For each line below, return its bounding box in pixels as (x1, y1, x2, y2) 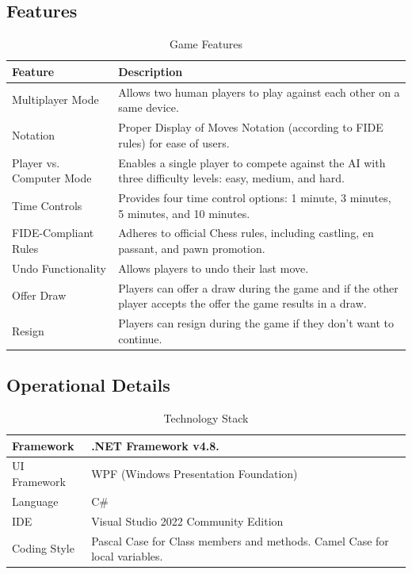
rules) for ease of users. (118, 134, 230, 151)
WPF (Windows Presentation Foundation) (91, 465, 298, 482)
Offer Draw (12, 287, 67, 304)
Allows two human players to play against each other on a (118, 83, 400, 100)
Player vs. (12, 154, 60, 170)
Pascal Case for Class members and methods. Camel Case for (91, 532, 389, 549)
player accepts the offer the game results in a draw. (118, 295, 367, 312)
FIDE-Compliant (12, 224, 94, 241)
